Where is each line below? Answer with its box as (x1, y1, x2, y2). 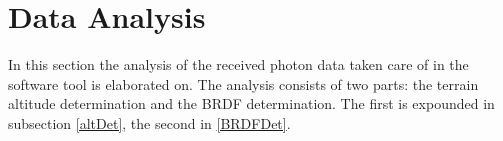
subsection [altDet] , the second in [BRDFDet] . (8, 112, 291, 133)
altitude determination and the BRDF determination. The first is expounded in (8, 93, 495, 114)
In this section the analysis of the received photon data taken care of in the (8, 54, 469, 75)
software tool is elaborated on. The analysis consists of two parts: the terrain (8, 73, 479, 94)
